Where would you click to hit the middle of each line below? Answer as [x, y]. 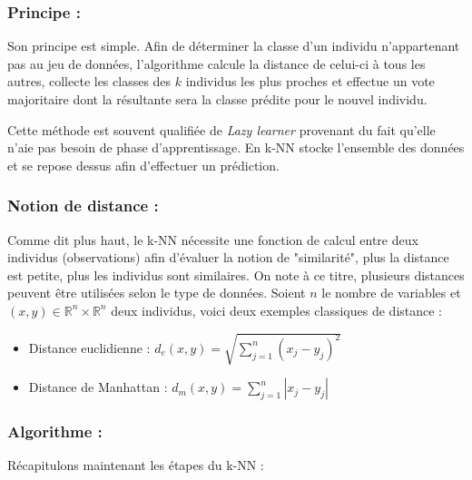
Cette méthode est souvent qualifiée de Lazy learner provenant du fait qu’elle [221, 129]
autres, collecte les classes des [89, 81]
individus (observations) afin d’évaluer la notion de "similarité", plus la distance [228, 257]
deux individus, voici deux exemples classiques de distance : [277, 310]
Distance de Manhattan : [98, 387]
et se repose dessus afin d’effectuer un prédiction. [143, 165]
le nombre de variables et [391, 293]
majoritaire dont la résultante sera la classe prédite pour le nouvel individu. [217, 99]
